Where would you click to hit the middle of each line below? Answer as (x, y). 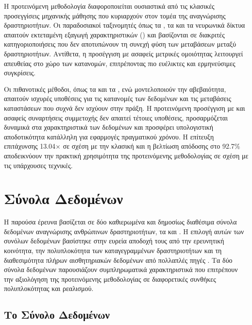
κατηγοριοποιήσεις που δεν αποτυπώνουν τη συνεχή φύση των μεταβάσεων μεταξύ (120, 44)
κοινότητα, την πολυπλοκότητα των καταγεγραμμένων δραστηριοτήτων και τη (113, 250)
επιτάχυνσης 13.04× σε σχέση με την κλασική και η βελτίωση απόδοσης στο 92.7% (122, 146)
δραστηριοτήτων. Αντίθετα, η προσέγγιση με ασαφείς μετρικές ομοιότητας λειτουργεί (124, 53)
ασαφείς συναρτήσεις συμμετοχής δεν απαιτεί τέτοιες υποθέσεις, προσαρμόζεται (116, 117)
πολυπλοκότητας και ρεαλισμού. (49, 288)
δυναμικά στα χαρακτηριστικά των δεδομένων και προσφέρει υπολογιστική (109, 127)
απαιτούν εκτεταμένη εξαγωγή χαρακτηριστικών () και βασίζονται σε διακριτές (114, 34)
